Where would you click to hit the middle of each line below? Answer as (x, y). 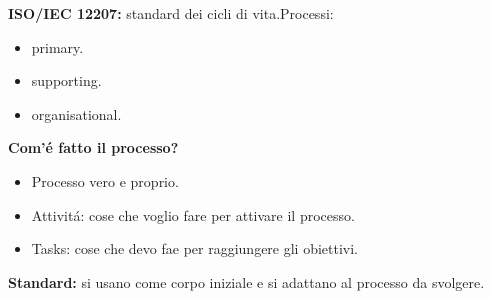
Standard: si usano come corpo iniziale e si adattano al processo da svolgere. (246, 281)
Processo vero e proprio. (105, 180)
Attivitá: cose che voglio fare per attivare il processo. (193, 214)
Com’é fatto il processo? (93, 147)
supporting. (66, 80)
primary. (57, 46)
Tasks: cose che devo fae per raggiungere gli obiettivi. (195, 248)
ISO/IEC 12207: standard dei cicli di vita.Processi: (171, 13)
